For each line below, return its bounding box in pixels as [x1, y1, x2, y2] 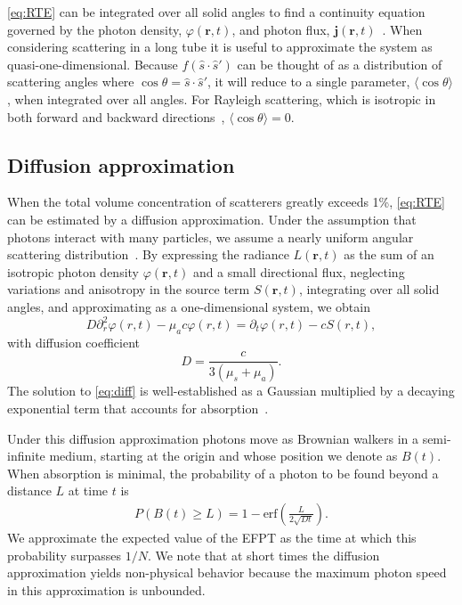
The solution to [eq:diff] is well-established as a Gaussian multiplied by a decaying [7, 381, 455, 400]
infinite [7, 446, 45, 465]
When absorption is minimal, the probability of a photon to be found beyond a [7, 463, 439, 482]
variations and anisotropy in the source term [7, 280, 250, 298]
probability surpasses [7, 545, 121, 564]
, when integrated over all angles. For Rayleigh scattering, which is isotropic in [7, 89, 436, 108]
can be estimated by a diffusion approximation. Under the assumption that [7, 209, 417, 228]
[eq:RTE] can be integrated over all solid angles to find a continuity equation [7, 3, 426, 20]
